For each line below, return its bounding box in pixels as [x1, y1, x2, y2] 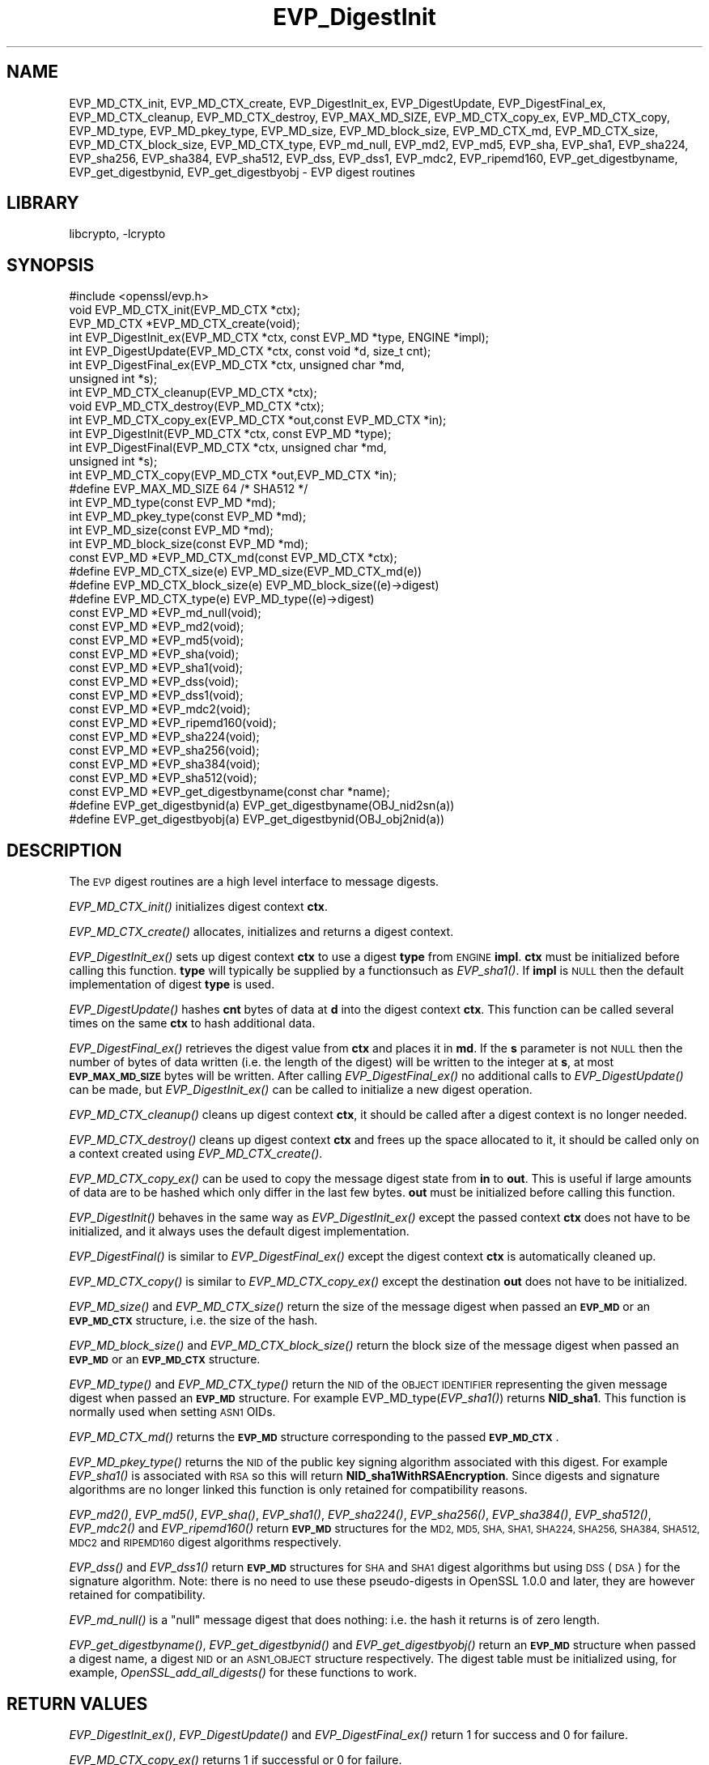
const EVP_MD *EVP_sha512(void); [69, 771, 257, 785]
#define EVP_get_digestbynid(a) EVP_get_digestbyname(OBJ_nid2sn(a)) [69, 798, 455, 813]
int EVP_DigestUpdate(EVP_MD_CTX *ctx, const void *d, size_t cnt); [69, 344, 431, 359]
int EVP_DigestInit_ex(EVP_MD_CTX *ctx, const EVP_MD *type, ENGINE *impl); [69, 330, 490, 345]
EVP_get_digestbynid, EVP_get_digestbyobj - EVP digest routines [69, 164, 415, 179]
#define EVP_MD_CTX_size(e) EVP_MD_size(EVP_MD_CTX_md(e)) [69, 564, 422, 579]
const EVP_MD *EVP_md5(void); [69, 633, 244, 648]
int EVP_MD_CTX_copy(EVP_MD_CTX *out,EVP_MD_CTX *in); [69, 468, 397, 483]
